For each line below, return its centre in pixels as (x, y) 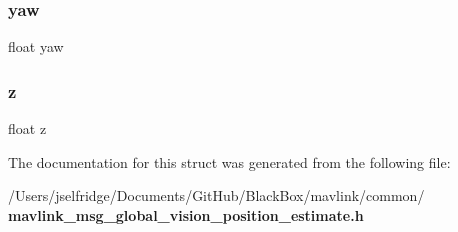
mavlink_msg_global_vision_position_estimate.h (186, 214)
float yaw (36, 46)
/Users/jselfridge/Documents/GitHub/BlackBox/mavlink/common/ (216, 195)
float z (27, 128)
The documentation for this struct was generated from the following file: (229, 161)
